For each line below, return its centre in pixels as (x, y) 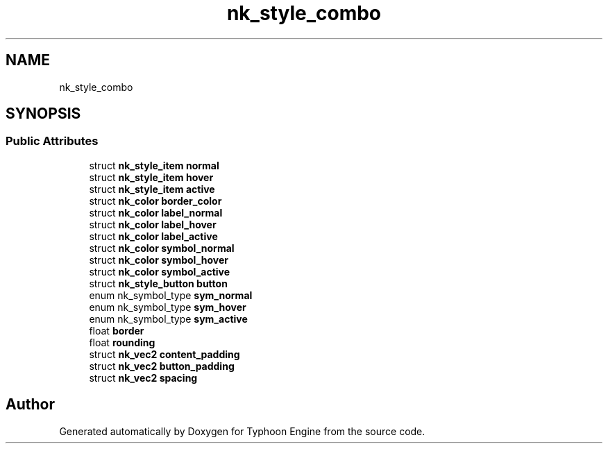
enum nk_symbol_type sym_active (168, 319)
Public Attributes (52, 141)
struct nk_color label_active (153, 236)
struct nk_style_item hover (151, 177)
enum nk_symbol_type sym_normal (171, 295)
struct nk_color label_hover (153, 224)
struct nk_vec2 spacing (143, 378)
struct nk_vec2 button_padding (162, 366)
